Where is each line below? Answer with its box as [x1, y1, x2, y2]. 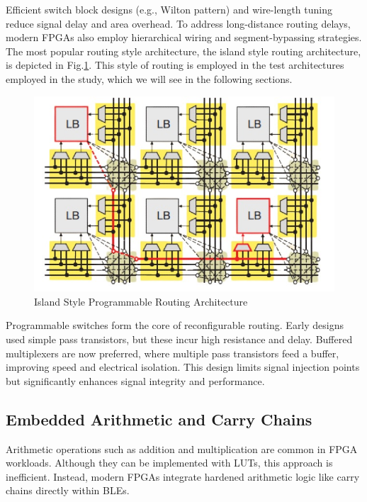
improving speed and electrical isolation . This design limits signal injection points [6, 359, 360, 374]
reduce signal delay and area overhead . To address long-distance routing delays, [6, 16, 351, 30]
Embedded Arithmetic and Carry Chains [6, 408, 312, 430]
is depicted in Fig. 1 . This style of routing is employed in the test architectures [6, 57, 344, 72]
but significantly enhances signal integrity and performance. [6, 373, 265, 388]
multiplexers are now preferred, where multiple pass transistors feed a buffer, [6, 345, 339, 360]
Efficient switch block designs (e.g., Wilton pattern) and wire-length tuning [6, 2, 332, 16]
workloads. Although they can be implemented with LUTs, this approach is [6, 455, 333, 470]
